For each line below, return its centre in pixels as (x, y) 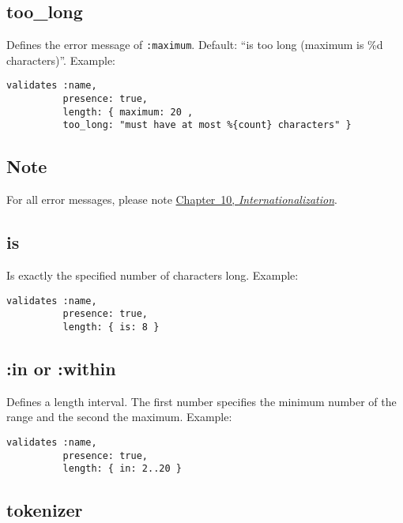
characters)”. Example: (61, 60)
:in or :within (61, 369)
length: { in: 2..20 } (122, 469)
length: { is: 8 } (111, 327)
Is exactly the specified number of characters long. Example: (153, 275)
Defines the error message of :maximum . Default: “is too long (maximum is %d (195, 45)
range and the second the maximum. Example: (119, 417)
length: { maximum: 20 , (128, 112)
